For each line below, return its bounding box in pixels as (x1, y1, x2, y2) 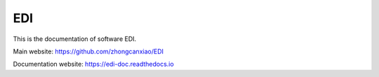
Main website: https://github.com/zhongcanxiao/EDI (13, 47, 164, 55)
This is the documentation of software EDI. (13, 35, 137, 43)
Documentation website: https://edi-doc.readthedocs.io (13, 60, 175, 69)
